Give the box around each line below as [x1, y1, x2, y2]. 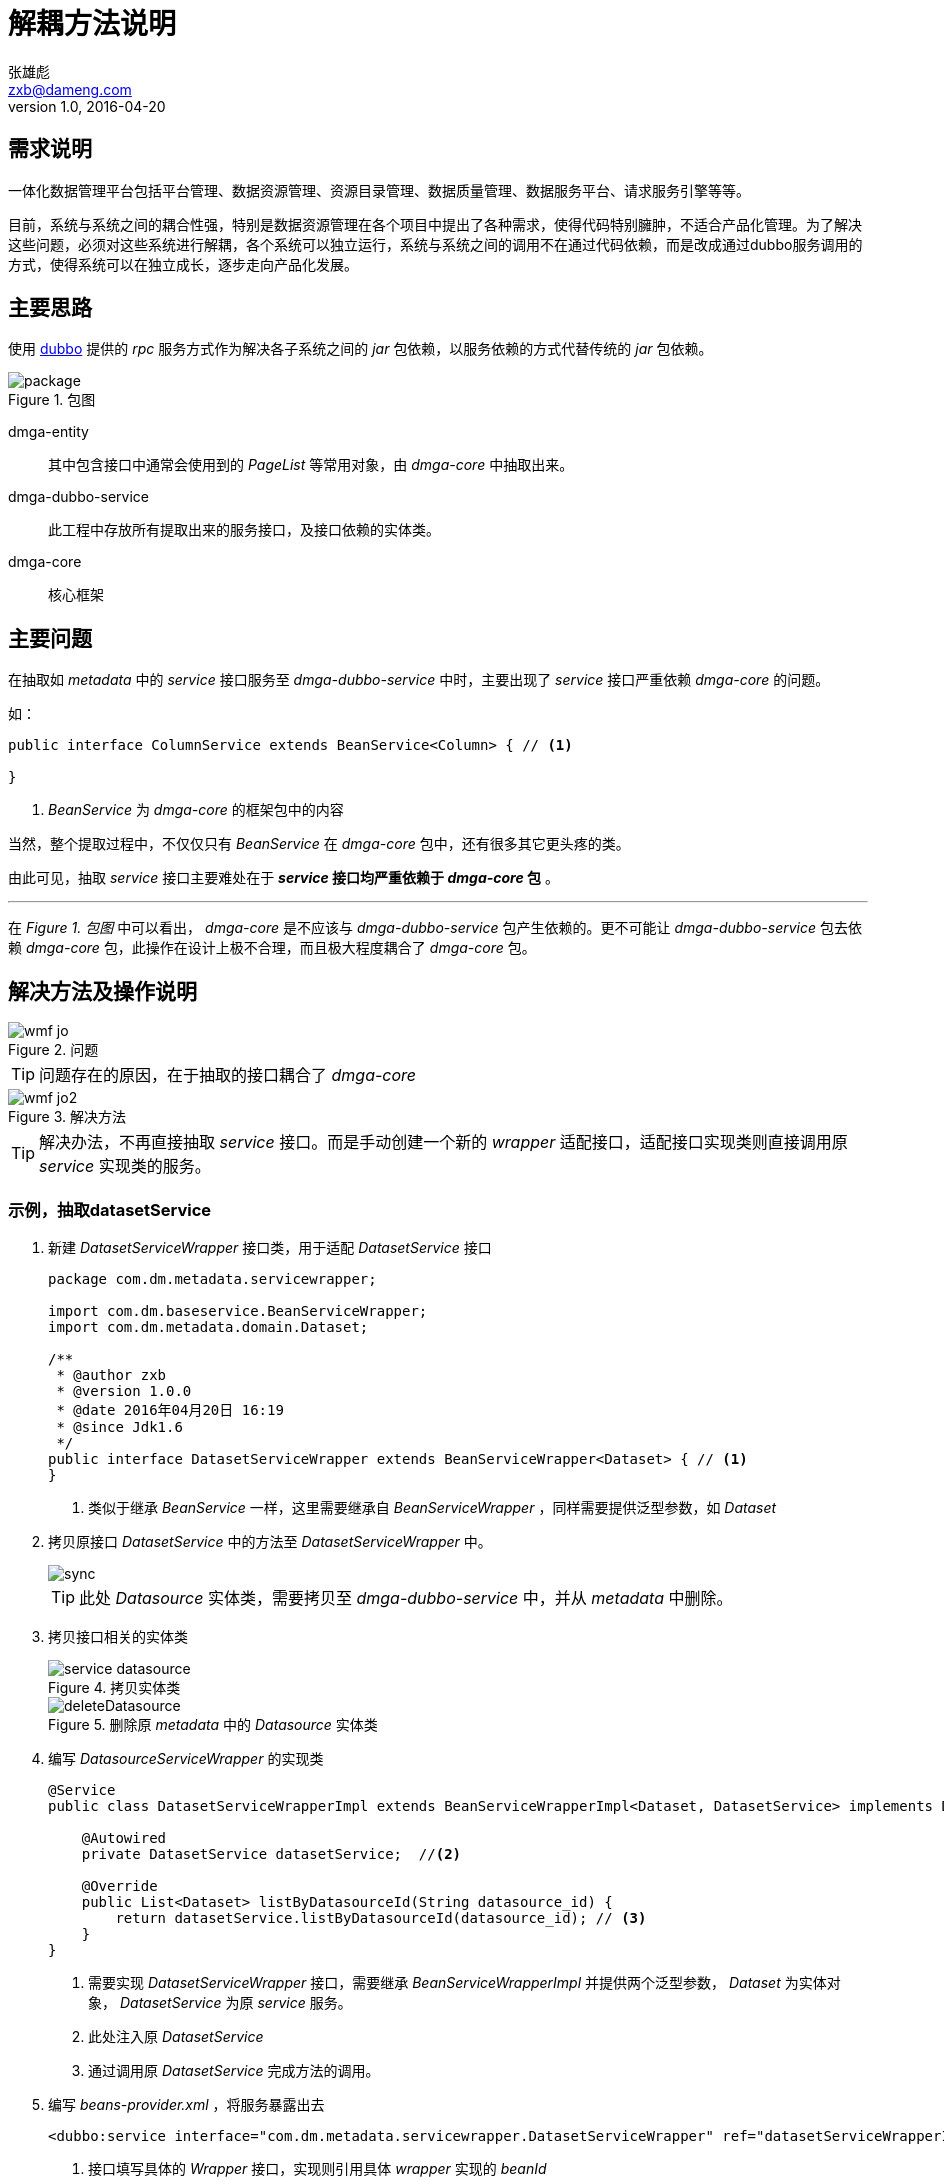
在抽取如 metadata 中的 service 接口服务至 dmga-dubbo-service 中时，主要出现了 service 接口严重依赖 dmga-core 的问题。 [8, 671, 830, 689]
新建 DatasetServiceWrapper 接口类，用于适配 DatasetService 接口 [48, 1238, 492, 1256]
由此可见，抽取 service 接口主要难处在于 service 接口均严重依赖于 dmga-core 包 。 [8, 869, 559, 887]
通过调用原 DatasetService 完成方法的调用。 [88, 2061, 380, 2079]
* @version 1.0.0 [56, 1382, 192, 1399]
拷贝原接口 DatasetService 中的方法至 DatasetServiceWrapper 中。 [48, 1532, 492, 1550]
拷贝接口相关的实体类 [48, 1627, 188, 1645]
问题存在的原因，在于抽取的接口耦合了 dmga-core [39, 1065, 417, 1086]
